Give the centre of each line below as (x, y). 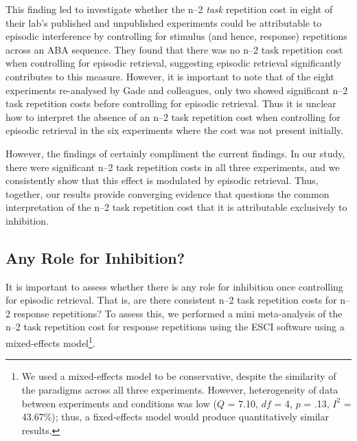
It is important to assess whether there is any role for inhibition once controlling (174, 286)
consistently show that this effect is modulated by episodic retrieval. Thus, (162, 180)
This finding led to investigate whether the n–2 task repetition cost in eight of (169, 9)
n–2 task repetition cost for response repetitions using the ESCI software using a (175, 327)
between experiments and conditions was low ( (119, 403)
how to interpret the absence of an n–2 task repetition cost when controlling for (173, 116)
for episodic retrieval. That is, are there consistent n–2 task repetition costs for (171, 300)
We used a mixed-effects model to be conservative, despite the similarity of (179, 376)
